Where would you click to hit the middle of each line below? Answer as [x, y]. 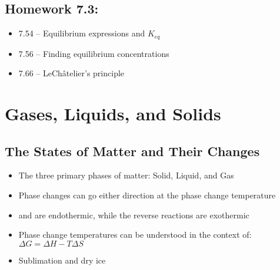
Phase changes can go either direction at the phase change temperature [147, 195]
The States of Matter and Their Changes [132, 151]
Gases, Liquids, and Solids [113, 114]
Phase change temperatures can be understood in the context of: [135, 234]
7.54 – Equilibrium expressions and [82, 33]
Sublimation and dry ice [62, 260]
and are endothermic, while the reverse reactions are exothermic [134, 215]
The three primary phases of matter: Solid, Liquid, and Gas [126, 175]
